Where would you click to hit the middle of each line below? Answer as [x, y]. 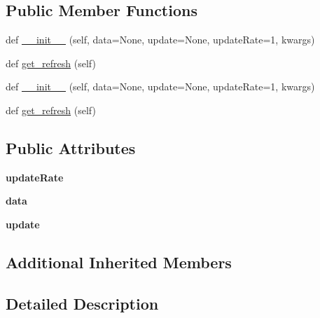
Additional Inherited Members [119, 262]
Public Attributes [71, 147]
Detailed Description [82, 303]
